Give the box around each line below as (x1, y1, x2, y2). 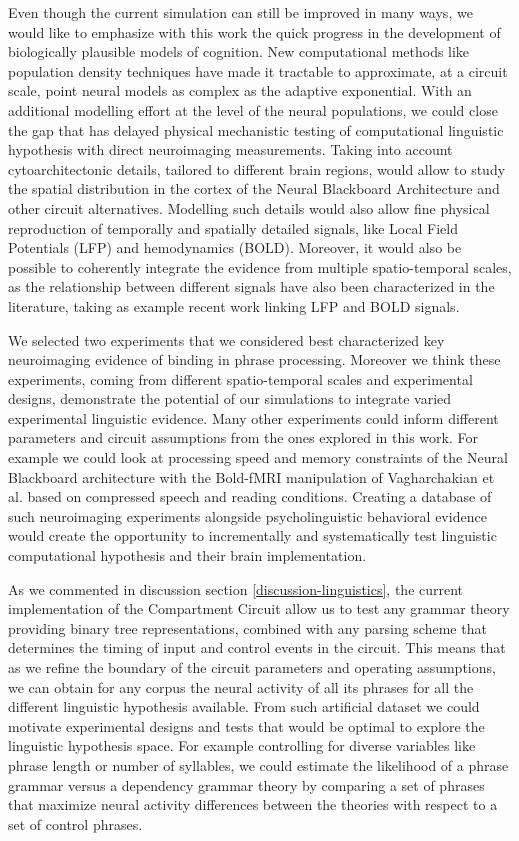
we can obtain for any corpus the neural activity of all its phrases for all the (8, 676, 474, 697)
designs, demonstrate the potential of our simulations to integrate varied (8, 388, 452, 409)
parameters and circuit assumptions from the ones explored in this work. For (8, 427, 478, 448)
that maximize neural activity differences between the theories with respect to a (8, 794, 498, 815)
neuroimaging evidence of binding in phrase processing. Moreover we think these (8, 349, 501, 370)
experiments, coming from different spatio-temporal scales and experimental (8, 368, 473, 389)
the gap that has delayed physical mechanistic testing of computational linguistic (8, 119, 504, 140)
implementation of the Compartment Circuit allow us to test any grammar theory (8, 598, 510, 619)
